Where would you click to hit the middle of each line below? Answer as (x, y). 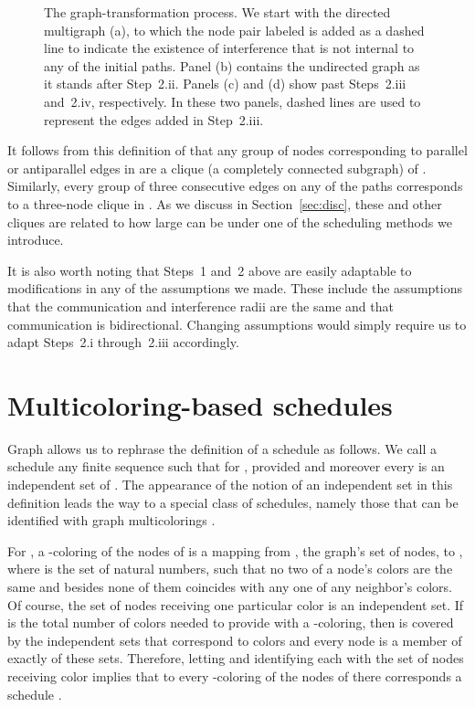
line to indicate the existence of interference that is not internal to (229, 48)
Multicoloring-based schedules (200, 404)
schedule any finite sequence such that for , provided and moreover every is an (226, 466)
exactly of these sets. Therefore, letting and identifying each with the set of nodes (236, 658)
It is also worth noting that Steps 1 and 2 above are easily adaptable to (210, 270)
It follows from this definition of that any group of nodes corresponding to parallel (237, 150)
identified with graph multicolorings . (111, 520)
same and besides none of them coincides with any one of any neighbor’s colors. (230, 586)
